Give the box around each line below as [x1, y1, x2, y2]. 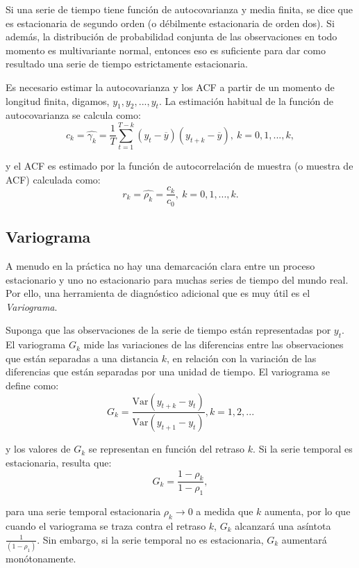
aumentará [281, 532, 327, 546]
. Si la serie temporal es [253, 441, 353, 456]
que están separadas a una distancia [6, 350, 159, 365]
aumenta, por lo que [265, 504, 351, 519]
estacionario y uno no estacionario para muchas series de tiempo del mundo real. [6, 272, 349, 286]
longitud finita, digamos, [6, 93, 110, 108]
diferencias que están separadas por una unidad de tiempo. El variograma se [6, 364, 331, 379]
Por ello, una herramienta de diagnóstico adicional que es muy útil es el [6, 286, 310, 300]
